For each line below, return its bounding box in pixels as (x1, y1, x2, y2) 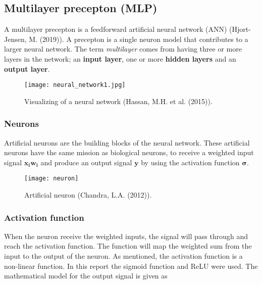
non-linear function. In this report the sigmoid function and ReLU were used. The (4, 260, 258, 271)
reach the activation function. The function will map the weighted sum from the (4, 241, 252, 251)
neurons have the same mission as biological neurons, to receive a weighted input (4, 147, 254, 158)
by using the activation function (141, 157, 240, 167)
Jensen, (4, 33, 27, 44)
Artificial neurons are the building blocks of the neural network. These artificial (4, 137, 250, 148)
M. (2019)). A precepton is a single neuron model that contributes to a (29, 33, 248, 44)
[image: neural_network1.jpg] (24, 81, 126, 89)
